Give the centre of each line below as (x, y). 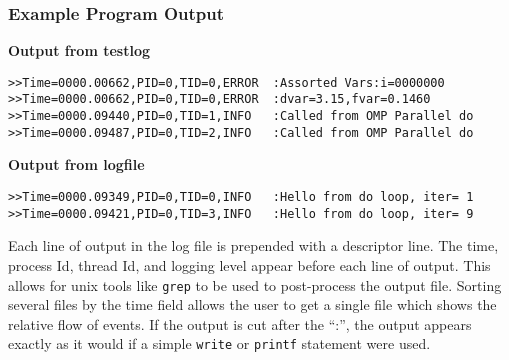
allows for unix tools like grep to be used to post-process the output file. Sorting (255, 284)
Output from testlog (79, 50)
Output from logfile (76, 164)
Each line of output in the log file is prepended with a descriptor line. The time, (253, 245)
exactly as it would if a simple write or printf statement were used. (219, 343)
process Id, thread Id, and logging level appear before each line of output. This (249, 264)
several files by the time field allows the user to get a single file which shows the (252, 304)
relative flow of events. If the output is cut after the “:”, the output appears (240, 323)
